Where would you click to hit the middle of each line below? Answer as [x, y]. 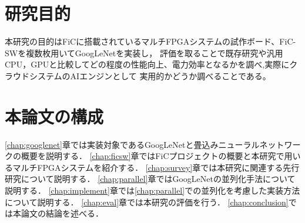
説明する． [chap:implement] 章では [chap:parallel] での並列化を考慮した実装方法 [152, 190]
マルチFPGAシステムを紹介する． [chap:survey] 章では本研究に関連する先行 [156, 167]
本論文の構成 [54, 116]
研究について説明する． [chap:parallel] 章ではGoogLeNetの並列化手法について [150, 179]
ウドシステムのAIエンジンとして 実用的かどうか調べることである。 [142, 75]
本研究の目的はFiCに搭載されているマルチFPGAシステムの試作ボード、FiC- [150, 41]
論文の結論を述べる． [62, 213]
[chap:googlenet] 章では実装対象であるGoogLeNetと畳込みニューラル [132, 144]
